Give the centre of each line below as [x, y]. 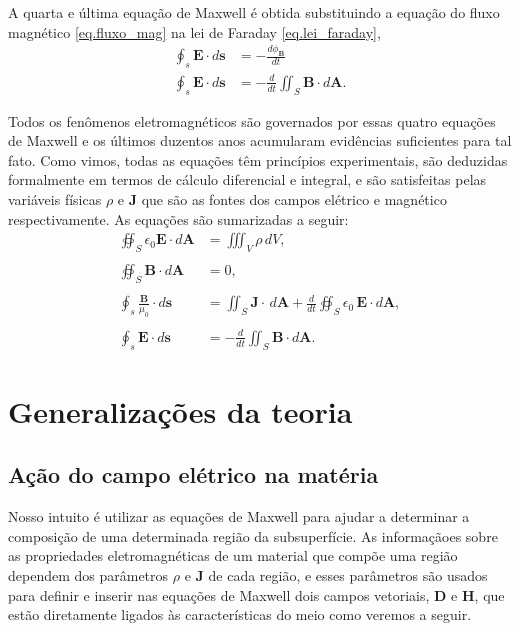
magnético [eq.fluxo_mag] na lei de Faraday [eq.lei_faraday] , [194, 31]
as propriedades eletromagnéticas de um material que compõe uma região [233, 555]
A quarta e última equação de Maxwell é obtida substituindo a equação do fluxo [254, 12]
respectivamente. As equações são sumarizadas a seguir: [178, 218]
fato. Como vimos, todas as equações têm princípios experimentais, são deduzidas [258, 159]
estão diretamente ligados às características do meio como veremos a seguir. [240, 614]
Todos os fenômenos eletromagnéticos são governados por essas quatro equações [252, 120]
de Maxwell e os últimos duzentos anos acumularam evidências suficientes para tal [260, 140]
